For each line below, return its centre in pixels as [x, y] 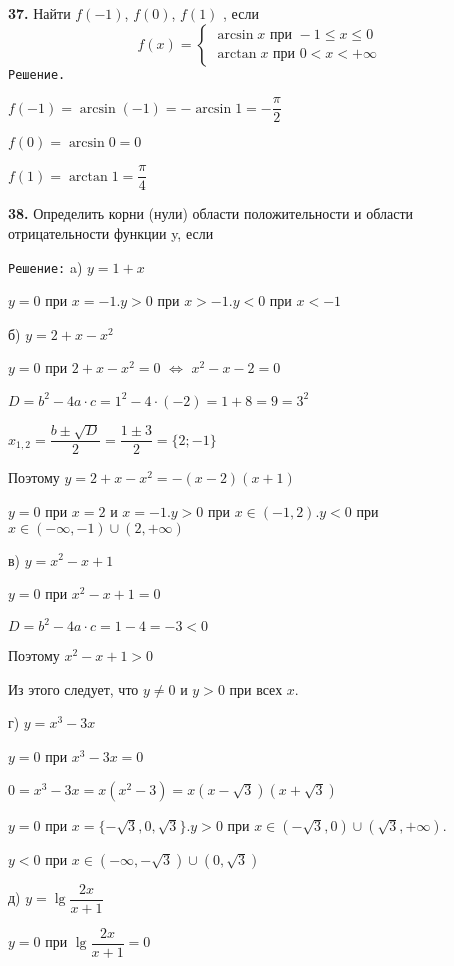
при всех [256, 688]
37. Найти [39, 13]
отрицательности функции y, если [111, 232]
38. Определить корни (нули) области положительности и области [211, 213]
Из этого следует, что [73, 688]
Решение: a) [45, 266]
